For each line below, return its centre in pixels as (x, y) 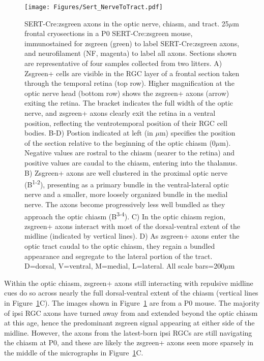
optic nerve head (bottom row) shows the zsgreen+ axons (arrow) (127, 93)
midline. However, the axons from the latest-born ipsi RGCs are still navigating (128, 332)
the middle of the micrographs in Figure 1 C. (74, 352)
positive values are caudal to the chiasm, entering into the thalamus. (131, 162)
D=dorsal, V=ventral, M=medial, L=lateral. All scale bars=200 (125, 266)
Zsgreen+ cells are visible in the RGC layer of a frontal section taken (132, 73)
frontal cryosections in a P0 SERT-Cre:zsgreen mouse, (109, 33)
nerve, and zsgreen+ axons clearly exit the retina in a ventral (120, 113)
